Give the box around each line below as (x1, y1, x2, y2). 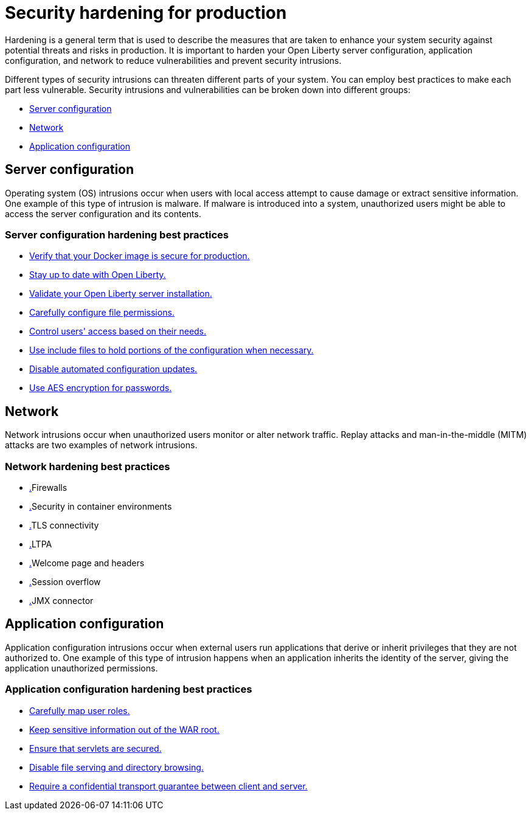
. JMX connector (29, 595, 94, 606)
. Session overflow (29, 576, 101, 587)
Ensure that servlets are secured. (29, 743, 162, 754)
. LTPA (29, 538, 52, 549)
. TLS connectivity (29, 519, 99, 530)
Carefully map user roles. (29, 705, 130, 716)
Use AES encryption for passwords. (29, 383, 172, 394)
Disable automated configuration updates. (29, 364, 198, 375)
